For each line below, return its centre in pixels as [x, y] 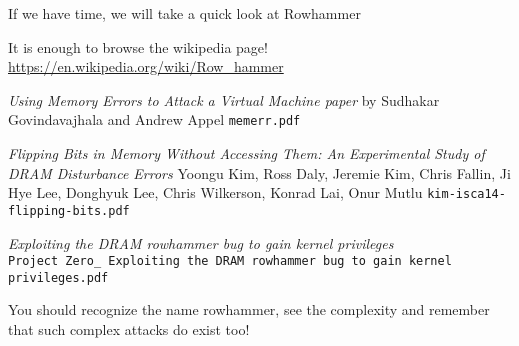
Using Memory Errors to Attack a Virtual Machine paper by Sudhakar [224, 99]
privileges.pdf [58, 277]
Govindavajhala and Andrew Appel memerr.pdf [154, 119]
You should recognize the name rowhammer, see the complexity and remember [249, 309]
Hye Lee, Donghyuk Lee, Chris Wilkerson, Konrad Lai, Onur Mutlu [215, 192]
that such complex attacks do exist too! [129, 329]
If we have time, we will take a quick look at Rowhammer [184, 13]
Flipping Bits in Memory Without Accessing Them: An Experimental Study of [246, 153]
